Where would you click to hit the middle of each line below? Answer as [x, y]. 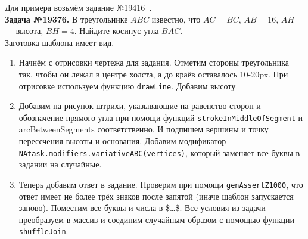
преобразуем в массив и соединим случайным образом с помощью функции [156, 219]
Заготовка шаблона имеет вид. [60, 42]
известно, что [176, 19]
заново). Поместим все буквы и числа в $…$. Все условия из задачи [142, 208]
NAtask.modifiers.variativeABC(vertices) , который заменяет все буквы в [159, 152]
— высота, [24, 31]
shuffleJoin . [43, 231]
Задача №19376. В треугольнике [66, 19]
